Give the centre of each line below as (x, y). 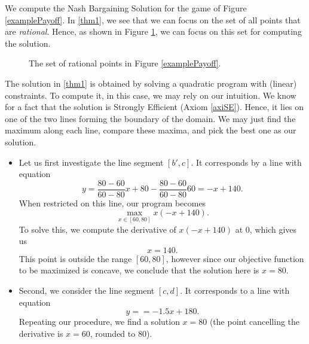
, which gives (273, 229)
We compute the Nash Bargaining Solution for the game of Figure (126, 8)
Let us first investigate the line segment (91, 162)
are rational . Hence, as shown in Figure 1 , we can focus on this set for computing (153, 31)
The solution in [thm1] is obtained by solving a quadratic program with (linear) (151, 83)
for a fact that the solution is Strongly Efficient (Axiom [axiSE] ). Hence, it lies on (154, 107)
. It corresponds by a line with (246, 162)
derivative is (41, 333)
